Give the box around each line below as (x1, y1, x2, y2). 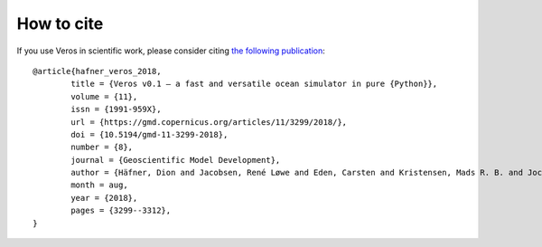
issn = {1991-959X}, (70, 104, 162, 115)
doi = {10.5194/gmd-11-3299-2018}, (70, 129, 229, 139)
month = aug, (70, 180, 128, 190)
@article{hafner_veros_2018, (33, 66, 162, 76)
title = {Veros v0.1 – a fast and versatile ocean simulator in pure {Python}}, (70, 79, 438, 90)
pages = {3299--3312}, (70, 205, 172, 216)
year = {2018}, (70, 193, 138, 203)
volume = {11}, (70, 91, 138, 101)
